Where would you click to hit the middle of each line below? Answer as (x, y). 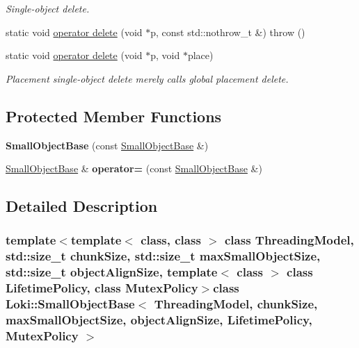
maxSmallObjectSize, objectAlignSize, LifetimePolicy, (159, 320)
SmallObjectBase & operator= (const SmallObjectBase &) (134, 168)
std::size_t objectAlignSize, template (112, 272)
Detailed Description (82, 206)
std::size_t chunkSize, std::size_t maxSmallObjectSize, (163, 256)
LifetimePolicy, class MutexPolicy (102, 288)
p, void (165, 55)
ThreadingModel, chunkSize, (236, 304)
